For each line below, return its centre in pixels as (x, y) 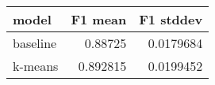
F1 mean (99, 19)
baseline (35, 43)
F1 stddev (171, 19)
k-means (36, 66)
